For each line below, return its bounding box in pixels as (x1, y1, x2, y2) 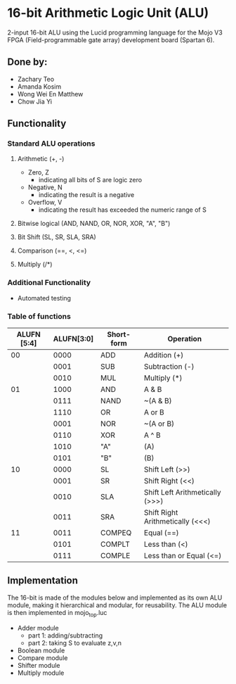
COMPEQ (100, 528, 132, 538)
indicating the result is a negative (38, 191, 135, 199)
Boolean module (17, 646, 65, 654)
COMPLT (100, 540, 130, 550)
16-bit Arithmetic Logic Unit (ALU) (7, 5, 209, 21)
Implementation (7, 575, 79, 587)
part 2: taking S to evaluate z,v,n (27, 638, 122, 647)
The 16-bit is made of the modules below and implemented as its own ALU (7, 593, 223, 602)
